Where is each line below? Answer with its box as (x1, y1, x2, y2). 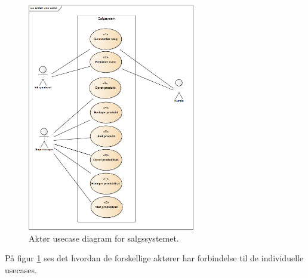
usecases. (5, 263, 37, 276)
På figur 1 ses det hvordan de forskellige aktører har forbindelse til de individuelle (5, 252, 304, 264)
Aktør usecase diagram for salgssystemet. (29, 231, 179, 244)
